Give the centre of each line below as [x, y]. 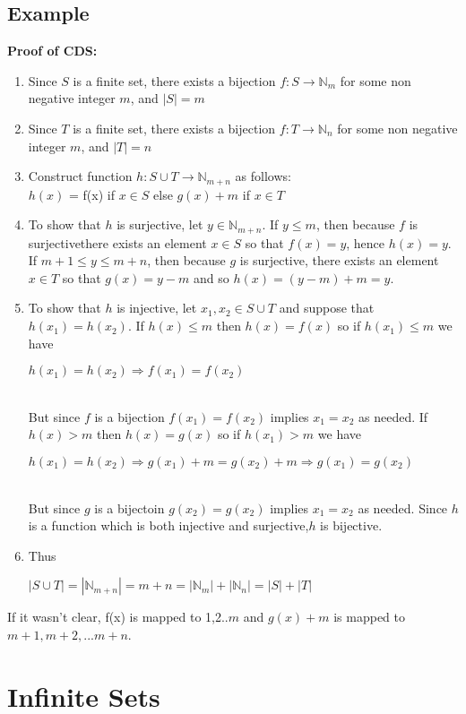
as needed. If [393, 416]
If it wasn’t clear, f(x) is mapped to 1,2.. [118, 617]
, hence [366, 242]
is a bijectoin [129, 508]
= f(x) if [92, 194]
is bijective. [351, 525]
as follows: [263, 176]
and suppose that [327, 308]
